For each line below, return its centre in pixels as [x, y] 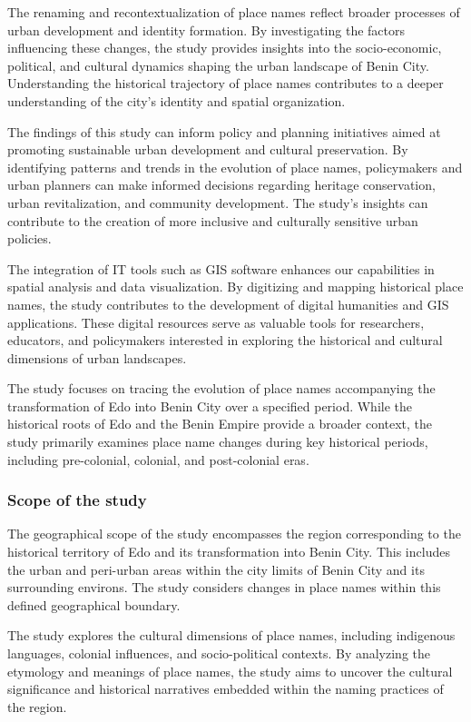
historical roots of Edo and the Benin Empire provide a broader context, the [220, 424]
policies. [29, 238]
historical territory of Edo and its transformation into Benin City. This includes [229, 552]
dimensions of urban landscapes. [97, 357]
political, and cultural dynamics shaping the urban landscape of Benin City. [218, 65]
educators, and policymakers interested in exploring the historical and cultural [225, 340]
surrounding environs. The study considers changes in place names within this [224, 587]
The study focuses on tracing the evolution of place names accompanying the [221, 388]
